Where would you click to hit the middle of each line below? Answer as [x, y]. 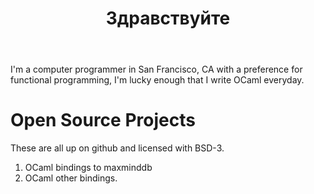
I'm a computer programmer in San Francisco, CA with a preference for [156, 69]
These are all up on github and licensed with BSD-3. [117, 148]
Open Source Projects [103, 120]
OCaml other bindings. [71, 178]
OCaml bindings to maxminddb [88, 168]
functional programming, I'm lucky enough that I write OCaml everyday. [157, 80]
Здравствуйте [168, 18]
